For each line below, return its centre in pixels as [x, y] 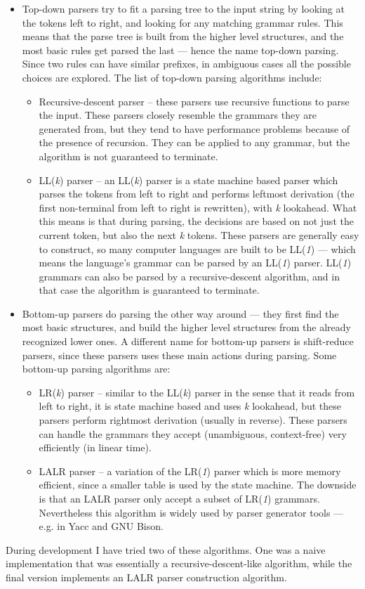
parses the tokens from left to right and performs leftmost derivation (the [197, 194]
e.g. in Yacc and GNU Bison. [101, 526]
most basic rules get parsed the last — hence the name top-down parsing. [180, 50]
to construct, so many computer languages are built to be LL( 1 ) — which [197, 248]
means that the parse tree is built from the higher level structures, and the [183, 36]
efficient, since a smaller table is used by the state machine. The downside [198, 485]
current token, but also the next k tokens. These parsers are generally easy [199, 234]
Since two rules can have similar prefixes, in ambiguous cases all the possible [186, 64]
